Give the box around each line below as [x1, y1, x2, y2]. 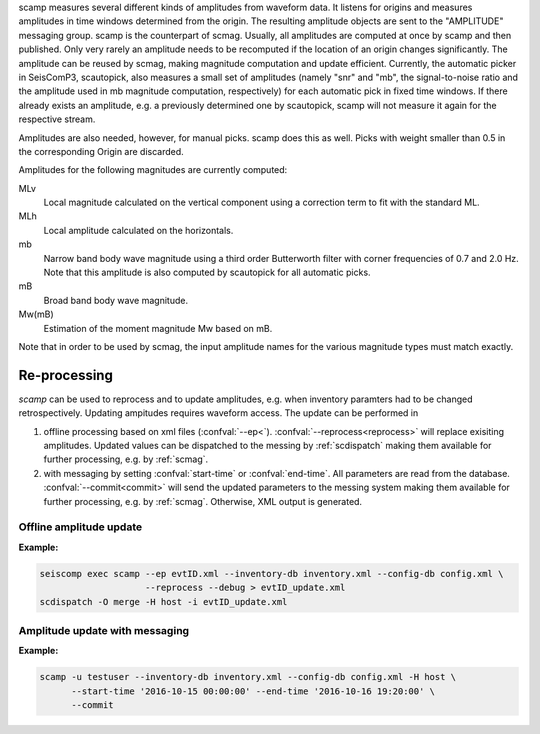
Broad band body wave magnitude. [43, 294, 189, 306]
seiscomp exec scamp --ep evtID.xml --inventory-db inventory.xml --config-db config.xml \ [39, 568, 504, 579]
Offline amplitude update [18, 520, 143, 534]
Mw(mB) [18, 308, 54, 320]
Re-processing [18, 366, 114, 384]
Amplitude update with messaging [18, 623, 190, 637]
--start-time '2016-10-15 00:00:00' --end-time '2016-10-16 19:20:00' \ [71, 685, 435, 697]
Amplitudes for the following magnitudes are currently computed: [18, 164, 288, 176]
